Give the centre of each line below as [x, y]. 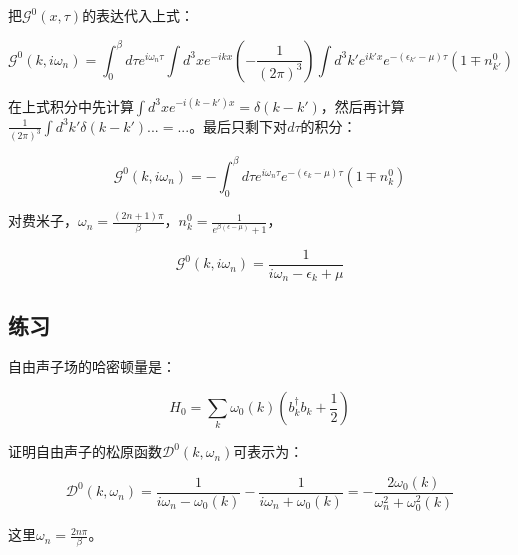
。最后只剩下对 [238, 125]
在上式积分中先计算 [71, 105]
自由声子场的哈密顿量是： [92, 366]
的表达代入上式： [138, 15]
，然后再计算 [362, 105]
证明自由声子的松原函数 [85, 451]
